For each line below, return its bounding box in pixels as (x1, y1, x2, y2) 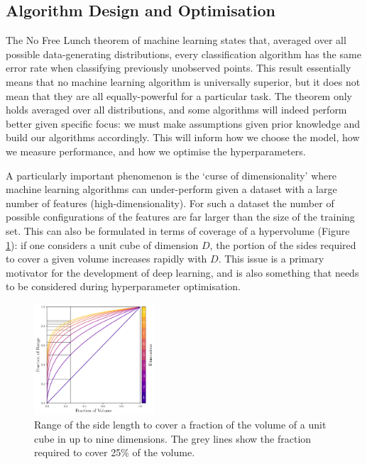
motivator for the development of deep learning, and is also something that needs (6, 265, 359, 280)
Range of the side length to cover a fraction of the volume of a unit (34, 417, 327, 432)
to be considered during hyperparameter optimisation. (6, 279, 241, 294)
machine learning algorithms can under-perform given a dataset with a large (6, 182, 337, 197)
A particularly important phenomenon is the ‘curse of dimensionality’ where (6, 167, 336, 182)
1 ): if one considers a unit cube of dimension (6, 237, 199, 252)
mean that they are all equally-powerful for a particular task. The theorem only (6, 88, 352, 103)
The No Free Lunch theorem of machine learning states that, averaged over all (6, 33, 346, 48)
